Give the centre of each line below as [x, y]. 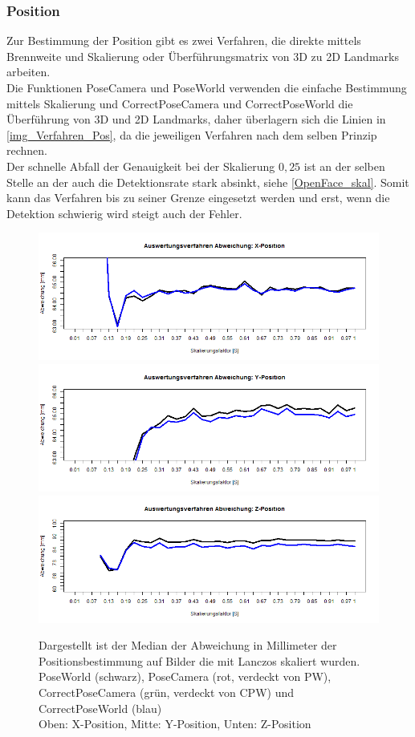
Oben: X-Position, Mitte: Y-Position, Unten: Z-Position [175, 724]
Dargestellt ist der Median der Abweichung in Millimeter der [188, 645]
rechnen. [27, 150]
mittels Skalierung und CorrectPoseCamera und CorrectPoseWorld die [180, 103]
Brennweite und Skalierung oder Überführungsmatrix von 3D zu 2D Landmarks [203, 56]
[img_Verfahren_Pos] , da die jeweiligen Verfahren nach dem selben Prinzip [192, 134]
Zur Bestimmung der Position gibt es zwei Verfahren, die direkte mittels [184, 40]
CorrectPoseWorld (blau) [100, 708]
